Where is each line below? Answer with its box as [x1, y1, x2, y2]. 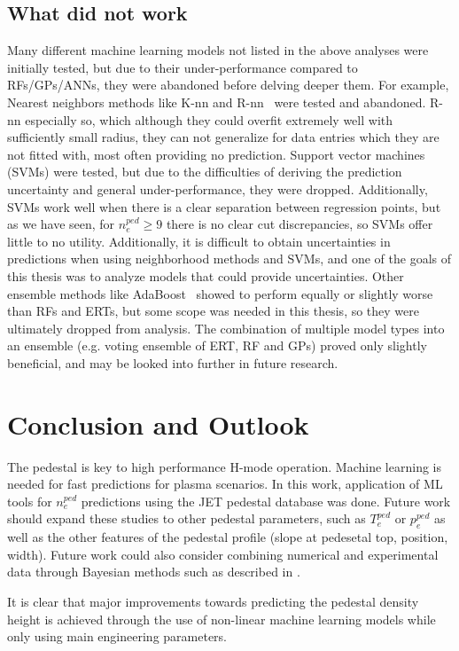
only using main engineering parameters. [7, 627, 228, 646]
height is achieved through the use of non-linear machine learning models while [7, 609, 436, 628]
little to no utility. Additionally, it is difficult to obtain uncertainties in [7, 231, 391, 250]
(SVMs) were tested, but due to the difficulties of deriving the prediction [7, 162, 402, 181]
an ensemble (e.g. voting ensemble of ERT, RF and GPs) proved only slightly [7, 336, 427, 355]
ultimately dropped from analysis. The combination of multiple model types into [7, 318, 445, 337]
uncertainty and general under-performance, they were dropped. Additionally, [7, 179, 428, 198]
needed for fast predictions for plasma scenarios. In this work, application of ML [7, 475, 443, 493]
